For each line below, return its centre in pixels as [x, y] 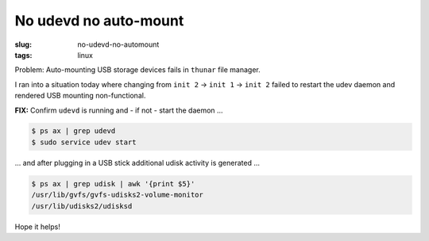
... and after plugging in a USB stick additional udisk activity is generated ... [137, 163]
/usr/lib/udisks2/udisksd [82, 206]
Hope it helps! [38, 227]
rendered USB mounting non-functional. [80, 96]
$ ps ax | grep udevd [73, 131]
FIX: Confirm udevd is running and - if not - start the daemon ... [119, 110]
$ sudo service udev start [84, 142]
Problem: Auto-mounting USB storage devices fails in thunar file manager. [138, 70]
